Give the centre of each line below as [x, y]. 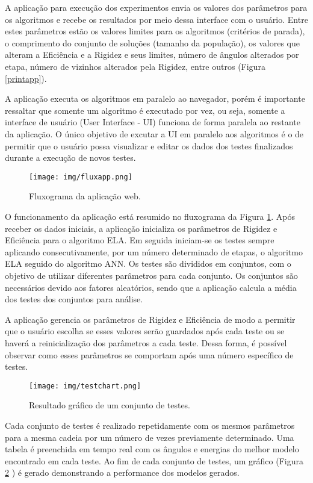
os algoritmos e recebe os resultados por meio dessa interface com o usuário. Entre [156, 19]
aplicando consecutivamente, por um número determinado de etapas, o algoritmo [154, 251]
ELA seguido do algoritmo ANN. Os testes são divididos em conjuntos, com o [148, 263]
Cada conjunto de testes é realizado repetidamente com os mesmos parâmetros [150, 425]
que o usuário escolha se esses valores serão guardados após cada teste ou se [145, 331]
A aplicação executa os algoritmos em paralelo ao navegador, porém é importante [155, 98]
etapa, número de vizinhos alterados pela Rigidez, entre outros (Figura [135, 66]
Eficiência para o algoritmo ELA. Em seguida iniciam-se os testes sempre [140, 240]
